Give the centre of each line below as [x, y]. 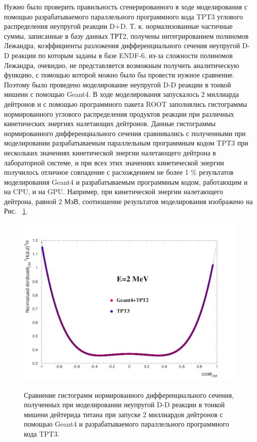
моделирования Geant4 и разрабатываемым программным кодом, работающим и [126, 182]
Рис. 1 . [16, 211]
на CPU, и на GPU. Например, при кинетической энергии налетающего [114, 191]
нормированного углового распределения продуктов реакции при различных [119, 113]
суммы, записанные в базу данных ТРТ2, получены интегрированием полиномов [126, 36]
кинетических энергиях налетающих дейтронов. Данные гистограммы [110, 123]
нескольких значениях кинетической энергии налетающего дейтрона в [110, 152]
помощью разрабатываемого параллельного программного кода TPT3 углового [124, 16]
